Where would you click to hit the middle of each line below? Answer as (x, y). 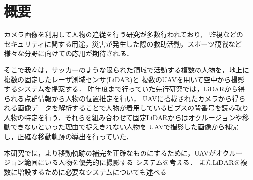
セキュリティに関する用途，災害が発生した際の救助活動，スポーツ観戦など (123, 44)
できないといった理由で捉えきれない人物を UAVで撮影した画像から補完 (125, 127)
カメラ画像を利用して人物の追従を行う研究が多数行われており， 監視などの (124, 34)
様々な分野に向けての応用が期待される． (69, 53)
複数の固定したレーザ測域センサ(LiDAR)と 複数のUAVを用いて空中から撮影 (124, 79)
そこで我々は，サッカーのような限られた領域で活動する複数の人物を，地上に (126, 69)
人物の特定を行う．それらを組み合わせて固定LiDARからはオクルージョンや (123, 117)
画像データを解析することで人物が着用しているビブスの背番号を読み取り (133, 108)
